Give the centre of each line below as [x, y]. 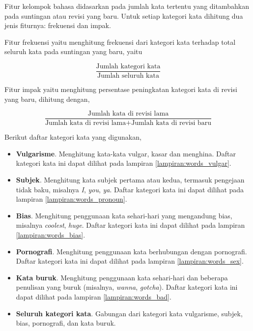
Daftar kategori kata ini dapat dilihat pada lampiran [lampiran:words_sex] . [130, 261]
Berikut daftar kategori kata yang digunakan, [73, 137]
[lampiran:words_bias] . [51, 235]
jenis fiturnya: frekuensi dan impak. [58, 25]
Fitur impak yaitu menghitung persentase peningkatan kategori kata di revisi [121, 89]
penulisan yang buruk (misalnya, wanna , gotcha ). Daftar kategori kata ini [127, 287]
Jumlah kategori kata [128, 66]
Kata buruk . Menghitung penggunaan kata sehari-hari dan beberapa [122, 277]
